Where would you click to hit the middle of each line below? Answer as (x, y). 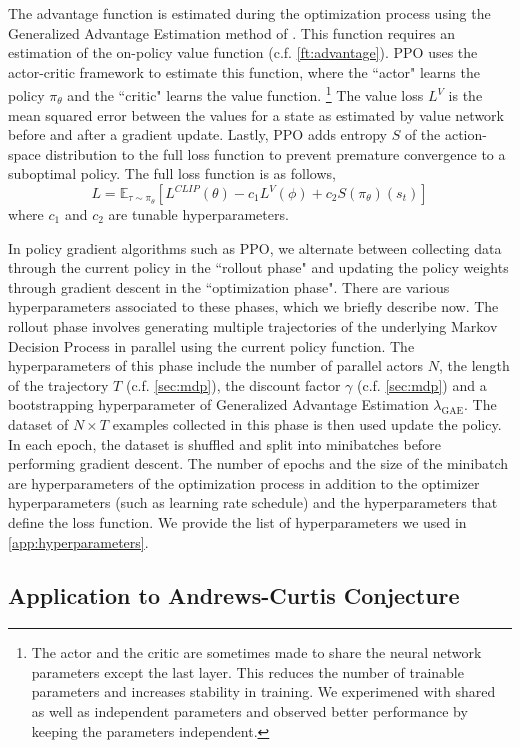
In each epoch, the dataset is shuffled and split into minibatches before (224, 443)
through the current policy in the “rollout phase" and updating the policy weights (258, 267)
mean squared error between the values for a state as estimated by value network (256, 114)
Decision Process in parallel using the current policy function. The (211, 345)
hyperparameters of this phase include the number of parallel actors (216, 365)
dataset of (38, 423)
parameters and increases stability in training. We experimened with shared (263, 691)
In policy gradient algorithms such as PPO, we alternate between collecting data (255, 247)
